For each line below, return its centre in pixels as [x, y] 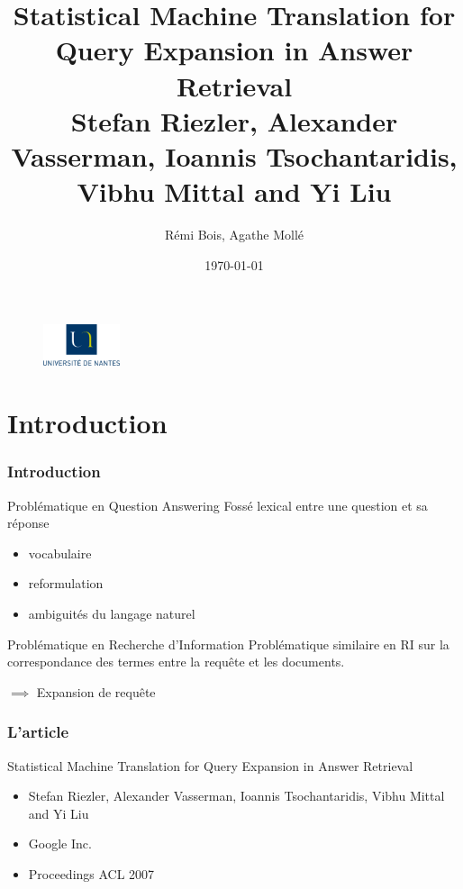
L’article [38, 732]
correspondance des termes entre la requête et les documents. [176, 662]
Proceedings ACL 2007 [91, 873]
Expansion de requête [96, 691]
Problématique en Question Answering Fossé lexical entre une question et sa [218, 505]
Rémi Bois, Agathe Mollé [234, 235]
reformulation [66, 583]
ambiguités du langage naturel [112, 613]
